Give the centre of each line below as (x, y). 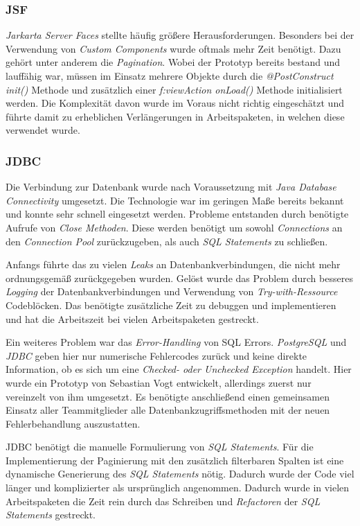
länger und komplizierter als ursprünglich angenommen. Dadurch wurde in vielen (178, 488)
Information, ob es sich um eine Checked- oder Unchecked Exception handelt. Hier (179, 369)
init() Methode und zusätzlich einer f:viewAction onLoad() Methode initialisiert (174, 89)
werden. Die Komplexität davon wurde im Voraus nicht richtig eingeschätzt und (175, 103)
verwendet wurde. (43, 130)
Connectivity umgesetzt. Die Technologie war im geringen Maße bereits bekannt (175, 200)
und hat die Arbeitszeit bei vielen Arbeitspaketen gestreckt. (132, 318)
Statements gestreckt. (51, 515)
